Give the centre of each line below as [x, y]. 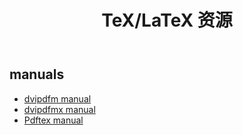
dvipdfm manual [57, 98]
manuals [37, 74]
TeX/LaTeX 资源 [167, 20]
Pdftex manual [53, 120]
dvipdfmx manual [59, 109]
